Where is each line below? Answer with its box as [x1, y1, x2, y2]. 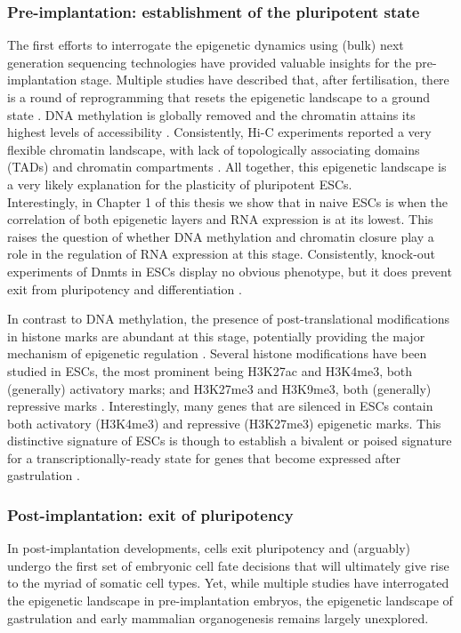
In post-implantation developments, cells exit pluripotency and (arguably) [7, 539, 411, 557]
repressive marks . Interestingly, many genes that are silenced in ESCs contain [7, 397, 433, 415]
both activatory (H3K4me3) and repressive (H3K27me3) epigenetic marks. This [7, 413, 441, 432]
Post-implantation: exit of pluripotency [7, 503, 294, 525]
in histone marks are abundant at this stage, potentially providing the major [7, 326, 425, 345]
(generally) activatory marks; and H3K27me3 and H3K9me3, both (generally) [7, 379, 432, 397]
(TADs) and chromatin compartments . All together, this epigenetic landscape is [7, 157, 447, 176]
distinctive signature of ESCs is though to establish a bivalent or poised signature [7, 431, 452, 450]
